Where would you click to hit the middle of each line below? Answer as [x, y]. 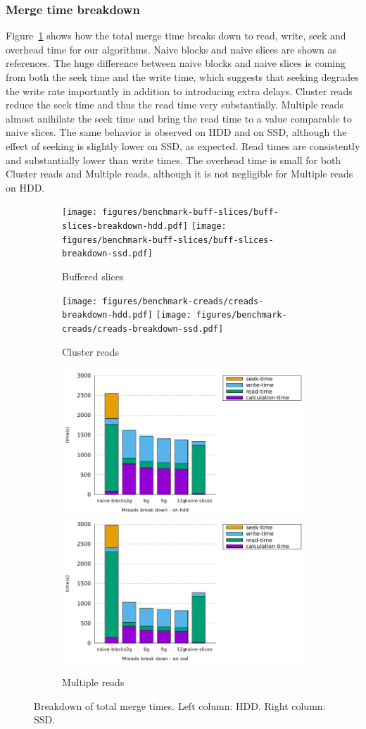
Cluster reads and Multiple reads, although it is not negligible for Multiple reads [179, 174]
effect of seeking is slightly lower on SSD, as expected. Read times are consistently [183, 145]
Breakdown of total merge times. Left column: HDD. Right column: [180, 705]
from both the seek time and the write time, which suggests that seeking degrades [182, 77]
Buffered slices [93, 276]
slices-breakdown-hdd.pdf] [125, 226]
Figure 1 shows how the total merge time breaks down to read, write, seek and [176, 36]
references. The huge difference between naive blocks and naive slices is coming [176, 63]
